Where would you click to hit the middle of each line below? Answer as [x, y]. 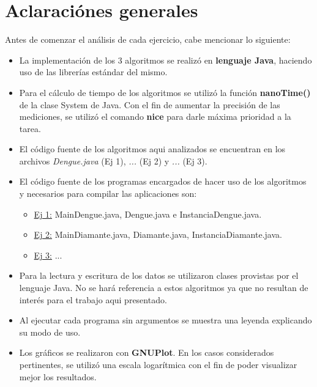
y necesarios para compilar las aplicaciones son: [108, 193]
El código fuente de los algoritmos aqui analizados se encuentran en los [152, 149]
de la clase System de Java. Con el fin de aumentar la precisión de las [150, 104]
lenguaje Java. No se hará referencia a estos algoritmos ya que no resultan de [164, 288]
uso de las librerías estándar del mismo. [93, 72]
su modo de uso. [50, 332]
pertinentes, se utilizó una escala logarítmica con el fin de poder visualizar [158, 364]
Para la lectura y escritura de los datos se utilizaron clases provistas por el [159, 275]
